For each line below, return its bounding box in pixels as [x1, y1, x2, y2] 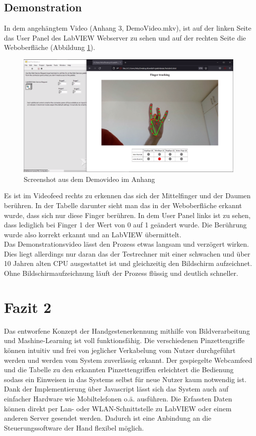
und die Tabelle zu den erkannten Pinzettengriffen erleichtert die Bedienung [4, 364, 234, 375]
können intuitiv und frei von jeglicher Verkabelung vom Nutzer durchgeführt [4, 345, 236, 355]
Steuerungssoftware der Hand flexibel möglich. [4, 422, 144, 433]
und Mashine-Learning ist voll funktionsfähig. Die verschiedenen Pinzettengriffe [4, 335, 245, 346]
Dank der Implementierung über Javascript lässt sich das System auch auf [4, 384, 229, 394]
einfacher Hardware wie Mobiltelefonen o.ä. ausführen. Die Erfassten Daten [4, 393, 232, 403]
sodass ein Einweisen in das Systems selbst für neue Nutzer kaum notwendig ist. [4, 374, 247, 384]
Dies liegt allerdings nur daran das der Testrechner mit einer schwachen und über [4, 248, 251, 259]
